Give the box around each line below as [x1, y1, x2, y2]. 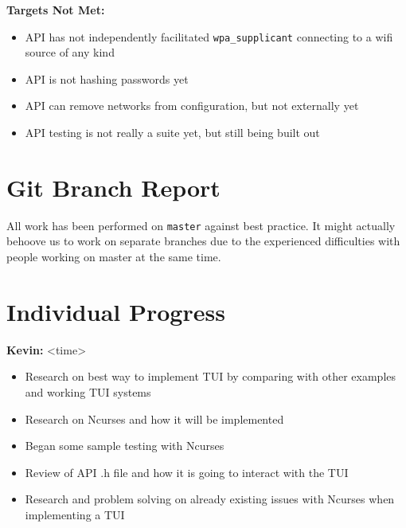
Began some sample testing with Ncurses [25, 437, 224, 454]
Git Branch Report [6, 170, 221, 203]
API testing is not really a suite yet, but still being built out [25, 124, 320, 141]
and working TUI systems [25, 383, 151, 400]
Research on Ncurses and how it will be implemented [25, 410, 284, 427]
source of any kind [25, 44, 115, 61]
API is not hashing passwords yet [25, 70, 189, 87]
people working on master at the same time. [6, 248, 221, 264]
